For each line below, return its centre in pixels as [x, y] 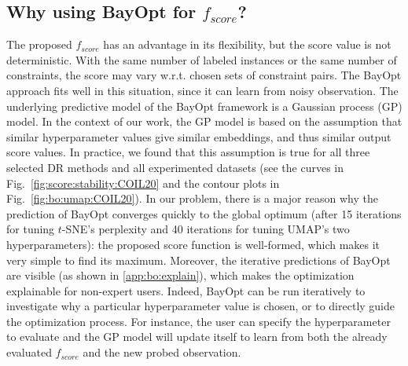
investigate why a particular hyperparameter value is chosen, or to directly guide [201, 306]
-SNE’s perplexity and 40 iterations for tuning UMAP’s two [206, 229]
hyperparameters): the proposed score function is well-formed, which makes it [193, 244]
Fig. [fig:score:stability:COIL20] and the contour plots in [143, 183]
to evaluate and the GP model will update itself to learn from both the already [197, 337]
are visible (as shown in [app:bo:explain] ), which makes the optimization [180, 275]
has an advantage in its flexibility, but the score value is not [247, 44]
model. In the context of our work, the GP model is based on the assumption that [204, 121]
